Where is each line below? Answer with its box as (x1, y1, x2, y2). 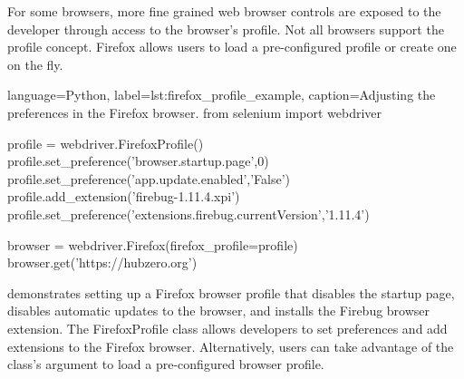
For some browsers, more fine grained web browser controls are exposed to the (7, 2, 441, 20)
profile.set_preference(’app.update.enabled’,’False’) (7, 169, 291, 188)
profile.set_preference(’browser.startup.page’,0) (7, 151, 269, 170)
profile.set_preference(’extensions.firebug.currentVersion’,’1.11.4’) (7, 204, 370, 223)
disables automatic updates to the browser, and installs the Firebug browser (7, 301, 430, 320)
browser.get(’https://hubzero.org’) (7, 253, 198, 272)
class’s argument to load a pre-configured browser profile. (7, 355, 324, 374)
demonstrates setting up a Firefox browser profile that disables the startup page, (7, 283, 455, 302)
